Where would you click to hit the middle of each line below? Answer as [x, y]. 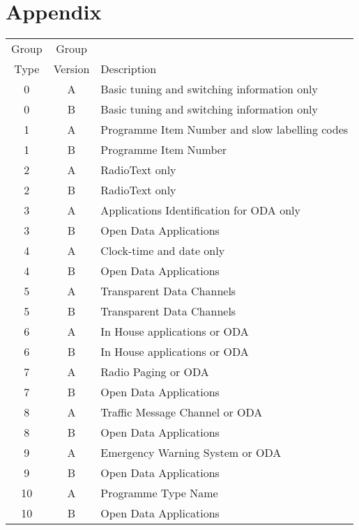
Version [71, 69]
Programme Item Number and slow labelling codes [224, 130]
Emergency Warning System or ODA [191, 453]
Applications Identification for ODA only [200, 210]
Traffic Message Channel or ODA [182, 412]
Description [129, 69]
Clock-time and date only [163, 251]
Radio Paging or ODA [155, 372]
